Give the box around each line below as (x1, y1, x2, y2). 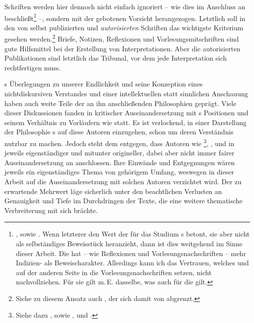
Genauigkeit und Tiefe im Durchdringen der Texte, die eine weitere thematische (4, 195, 243, 206)
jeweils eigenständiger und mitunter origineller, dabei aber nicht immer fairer (4, 148, 234, 158)
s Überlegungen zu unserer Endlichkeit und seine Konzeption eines (4, 79, 203, 89)
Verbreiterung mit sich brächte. (4, 205, 98, 215)
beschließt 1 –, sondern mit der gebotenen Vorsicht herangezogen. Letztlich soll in (4, 11, 246, 23)
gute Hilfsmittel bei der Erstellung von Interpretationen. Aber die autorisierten (4, 43, 241, 53)
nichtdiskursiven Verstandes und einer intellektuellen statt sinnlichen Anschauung (4, 88, 249, 99)
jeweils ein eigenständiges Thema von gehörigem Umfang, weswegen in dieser (4, 167, 234, 177)
